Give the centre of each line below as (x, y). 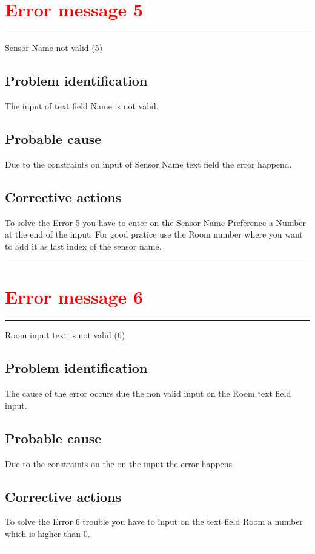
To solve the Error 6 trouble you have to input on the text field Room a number (154, 522)
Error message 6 (74, 297)
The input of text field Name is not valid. (82, 105)
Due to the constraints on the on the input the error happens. (120, 463)
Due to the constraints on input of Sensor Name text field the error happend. (148, 164)
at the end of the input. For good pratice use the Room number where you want (154, 234)
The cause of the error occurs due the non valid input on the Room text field (148, 393)
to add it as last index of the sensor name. (83, 246)
